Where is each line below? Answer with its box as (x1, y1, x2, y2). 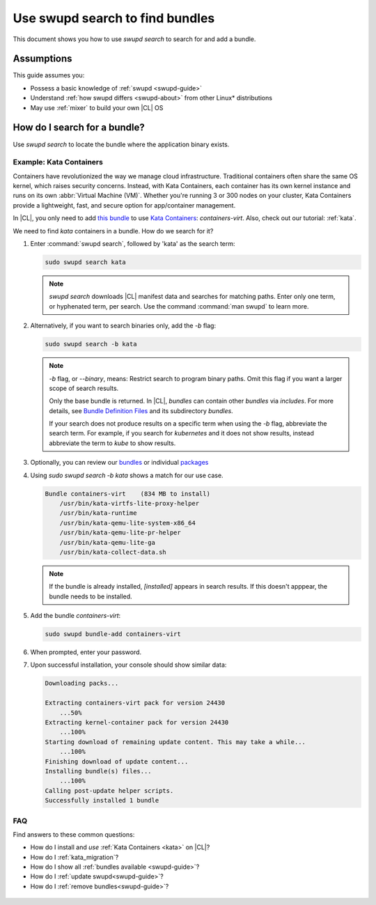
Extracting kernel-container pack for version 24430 (45, 718, 229, 727)
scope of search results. (49, 384, 119, 392)
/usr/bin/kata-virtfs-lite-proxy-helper (59, 500, 200, 508)
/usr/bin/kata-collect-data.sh (59, 548, 166, 556)
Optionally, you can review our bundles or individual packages (30, 458, 209, 467)
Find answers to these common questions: (13, 830, 135, 839)
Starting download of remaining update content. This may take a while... (45, 738, 306, 745)
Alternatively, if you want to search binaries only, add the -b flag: (30, 321, 216, 330)
